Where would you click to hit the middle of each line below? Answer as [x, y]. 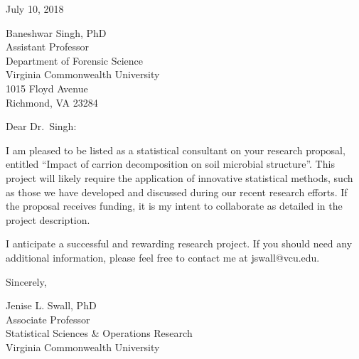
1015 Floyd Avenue [47, 88]
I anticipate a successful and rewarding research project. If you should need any [179, 243]
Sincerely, [26, 281]
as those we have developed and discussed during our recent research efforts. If [177, 192]
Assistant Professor [47, 47]
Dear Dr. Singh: [41, 126]
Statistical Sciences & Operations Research [99, 333]
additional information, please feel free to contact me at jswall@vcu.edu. [163, 257]
